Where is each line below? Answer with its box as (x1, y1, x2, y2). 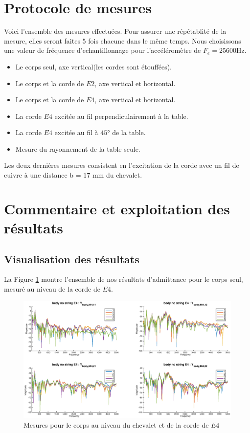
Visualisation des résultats (4, 251, 139, 266)
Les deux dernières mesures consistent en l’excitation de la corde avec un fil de (4, 160, 239, 170)
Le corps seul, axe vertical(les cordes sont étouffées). (15, 61, 172, 71)
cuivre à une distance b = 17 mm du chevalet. (4, 170, 142, 180)
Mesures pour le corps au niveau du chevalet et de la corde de (23, 420, 209, 430)
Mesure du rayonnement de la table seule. (15, 143, 140, 154)
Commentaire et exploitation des (4, 198, 230, 218)
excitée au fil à (54, 127, 98, 137)
